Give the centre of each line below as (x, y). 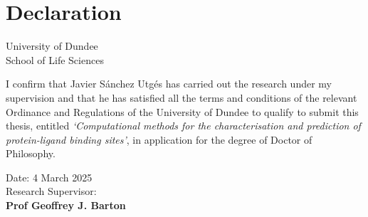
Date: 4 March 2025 (49, 177)
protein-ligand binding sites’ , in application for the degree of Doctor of (159, 139)
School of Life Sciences (55, 59)
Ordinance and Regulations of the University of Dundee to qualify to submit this (182, 111)
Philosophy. (31, 153)
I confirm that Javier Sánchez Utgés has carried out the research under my (169, 84)
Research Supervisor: (51, 191)
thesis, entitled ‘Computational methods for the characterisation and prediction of (183, 126)
